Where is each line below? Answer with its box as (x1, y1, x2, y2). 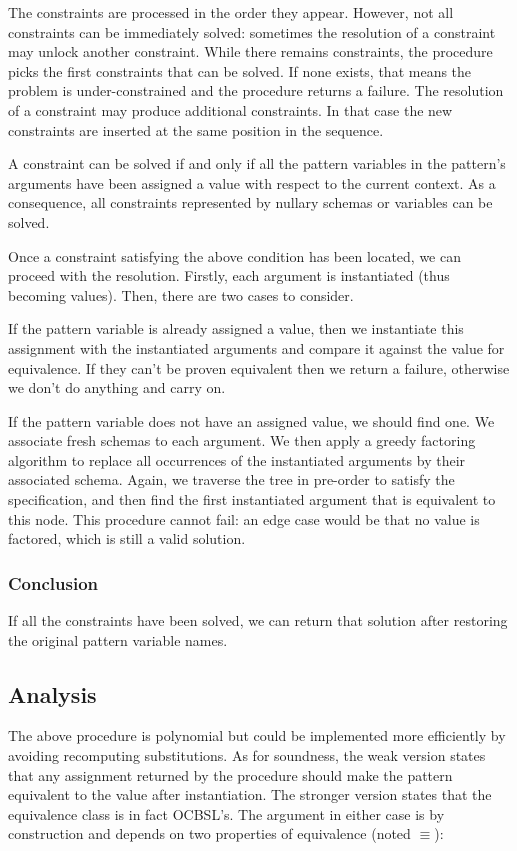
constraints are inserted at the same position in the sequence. (8, 119, 384, 140)
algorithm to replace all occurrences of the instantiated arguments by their (8, 449, 466, 470)
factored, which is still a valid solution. (8, 528, 246, 549)
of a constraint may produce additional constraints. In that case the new (8, 99, 453, 120)
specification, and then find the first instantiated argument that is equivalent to (8, 489, 496, 510)
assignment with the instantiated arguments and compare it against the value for (8, 337, 505, 358)
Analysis (8, 678, 97, 709)
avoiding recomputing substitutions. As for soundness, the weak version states (8, 745, 486, 766)
